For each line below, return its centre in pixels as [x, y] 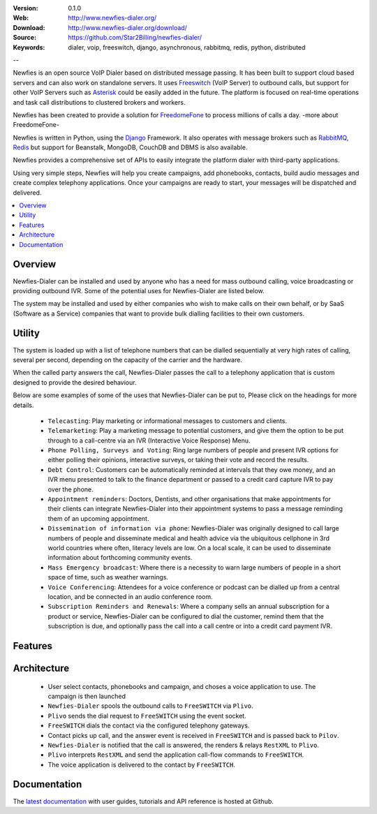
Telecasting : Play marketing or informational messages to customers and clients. [168, 421]
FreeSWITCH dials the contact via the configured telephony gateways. [149, 725]
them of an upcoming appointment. [98, 518]
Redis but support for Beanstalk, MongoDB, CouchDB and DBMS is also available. [130, 147]
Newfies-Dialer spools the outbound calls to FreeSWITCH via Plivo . [151, 706]
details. [23, 405]
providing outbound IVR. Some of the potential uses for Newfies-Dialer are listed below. [139, 290]
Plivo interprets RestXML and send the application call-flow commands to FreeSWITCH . [176, 755]
